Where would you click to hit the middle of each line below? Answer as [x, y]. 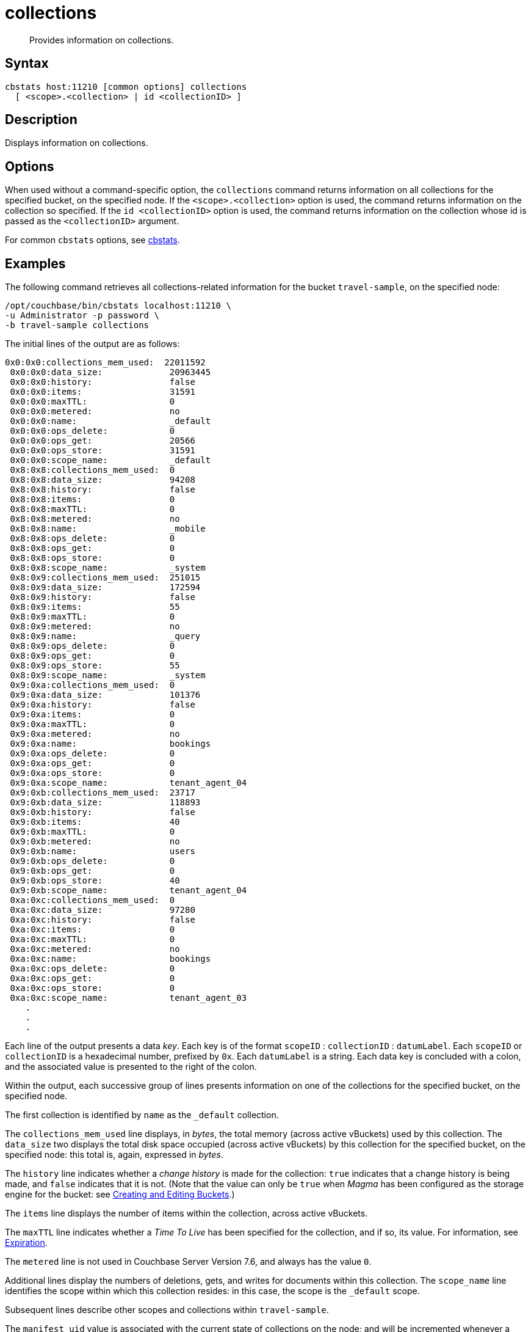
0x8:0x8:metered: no [95, 519]
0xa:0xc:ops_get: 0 [92, 979]
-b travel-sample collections [77, 325]
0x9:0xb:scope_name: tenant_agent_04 [128, 891]
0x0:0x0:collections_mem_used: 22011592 [105, 363]
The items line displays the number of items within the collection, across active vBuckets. [186, 1213]
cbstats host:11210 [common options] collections [126, 86]
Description [41, 120]
